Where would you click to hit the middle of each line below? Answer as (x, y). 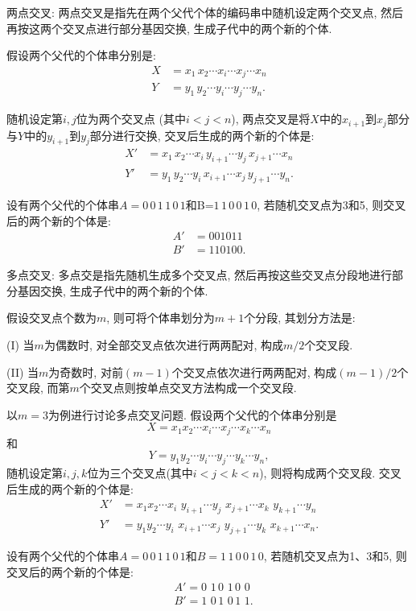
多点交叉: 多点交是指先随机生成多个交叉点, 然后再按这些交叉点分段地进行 (200, 275)
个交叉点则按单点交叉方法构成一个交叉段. (188, 388)
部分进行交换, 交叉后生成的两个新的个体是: (202, 135)
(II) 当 (23, 372)
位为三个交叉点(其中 (140, 473)
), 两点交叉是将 (271, 119)
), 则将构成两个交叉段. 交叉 (330, 473)
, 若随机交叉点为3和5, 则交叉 (332, 204)
